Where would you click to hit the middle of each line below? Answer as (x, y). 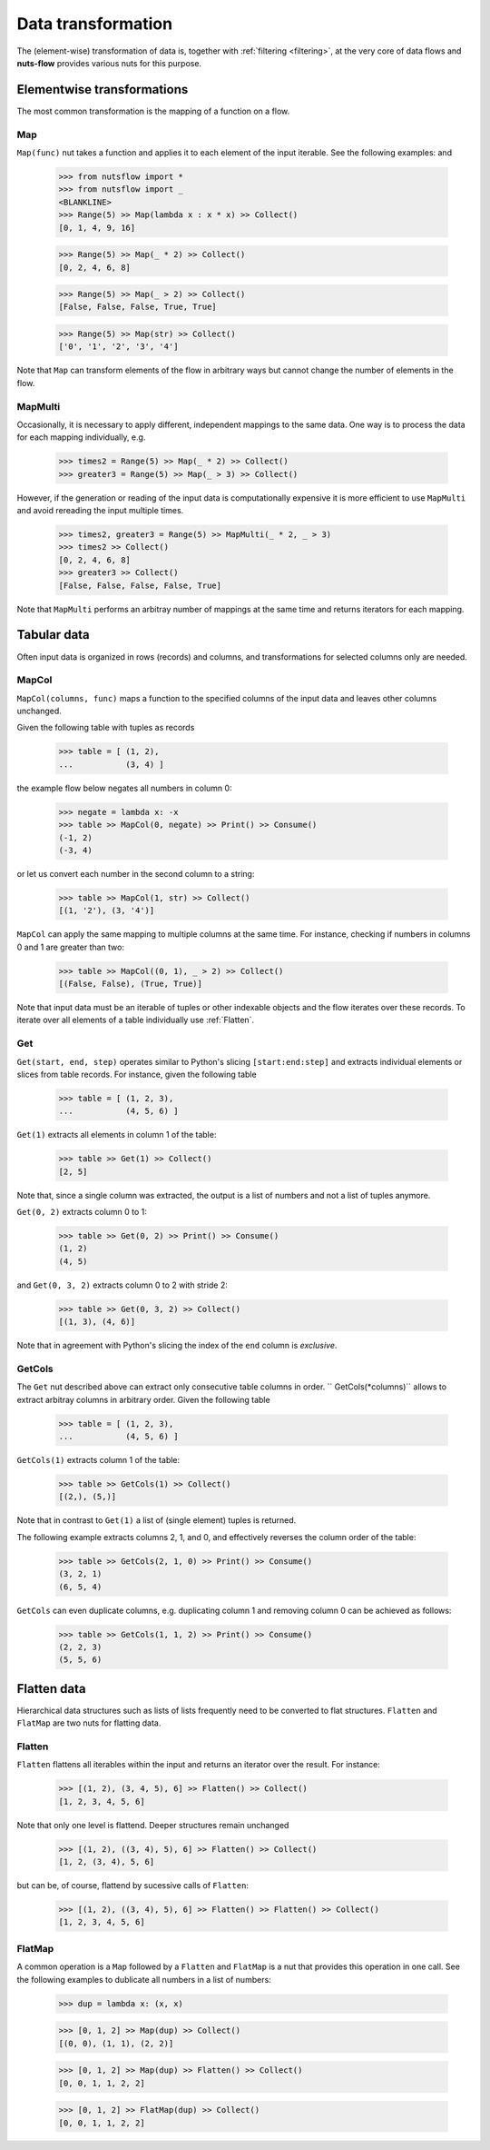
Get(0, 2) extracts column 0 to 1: (82, 1212)
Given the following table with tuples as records (106, 728)
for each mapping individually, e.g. (81, 437)
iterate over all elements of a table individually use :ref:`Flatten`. (135, 1020)
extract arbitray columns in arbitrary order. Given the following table (144, 1399)
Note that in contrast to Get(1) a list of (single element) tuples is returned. (157, 1520)
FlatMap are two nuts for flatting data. (89, 1723)
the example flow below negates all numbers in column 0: (124, 788)
